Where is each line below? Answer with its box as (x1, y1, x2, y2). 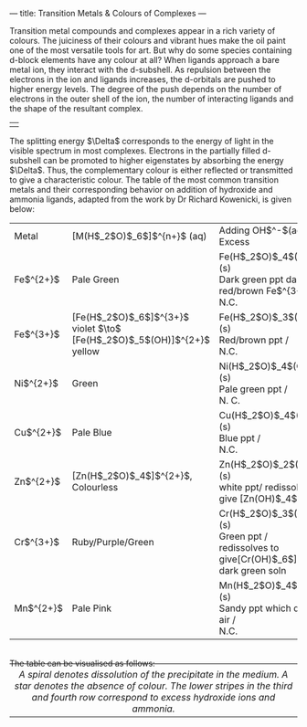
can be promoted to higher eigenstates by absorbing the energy (42, 155, 285, 165)
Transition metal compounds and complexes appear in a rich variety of (9, 26, 276, 36)
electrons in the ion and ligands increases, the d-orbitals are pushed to (9, 74, 276, 85)
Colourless (71, 481, 119, 493)
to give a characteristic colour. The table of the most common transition (9, 174, 279, 185)
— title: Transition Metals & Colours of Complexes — (9, 8, 207, 18)
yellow (71, 345, 101, 357)
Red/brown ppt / (218, 333, 290, 346)
